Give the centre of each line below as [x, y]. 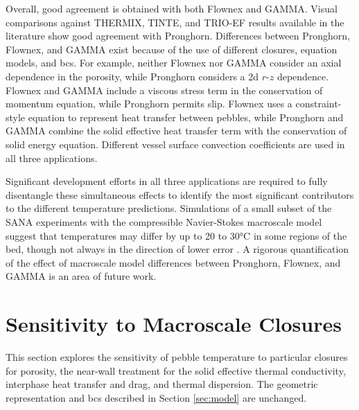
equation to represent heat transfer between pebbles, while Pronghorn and [186, 117]
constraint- [318, 104]
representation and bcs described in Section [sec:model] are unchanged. [156, 397]
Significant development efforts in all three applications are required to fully [167, 181]
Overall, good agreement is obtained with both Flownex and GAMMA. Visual [172, 8]
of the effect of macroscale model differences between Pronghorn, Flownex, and [173, 262]
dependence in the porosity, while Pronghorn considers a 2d [132, 76]
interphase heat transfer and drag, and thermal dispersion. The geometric [162, 384]
